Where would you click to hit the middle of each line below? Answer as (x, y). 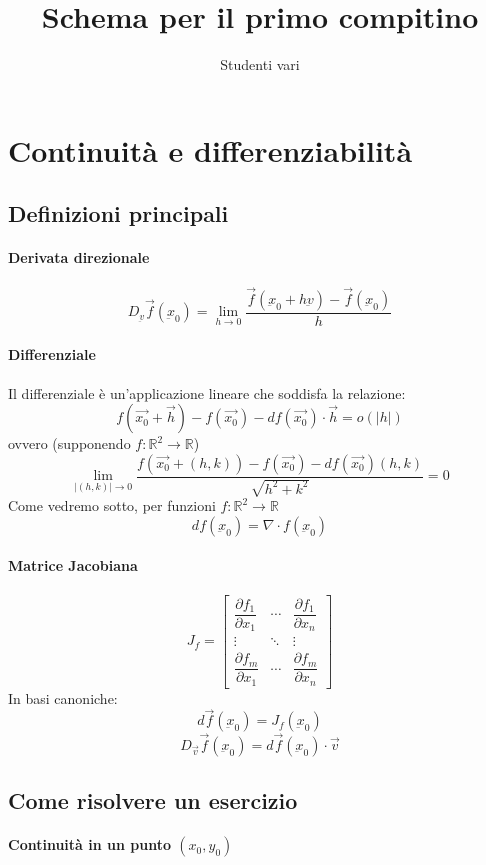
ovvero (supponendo (69, 443)
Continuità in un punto (89, 844)
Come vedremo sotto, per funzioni (112, 505)
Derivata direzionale (79, 257)
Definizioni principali (118, 213)
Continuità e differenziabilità (210, 149)
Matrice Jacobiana (73, 565)
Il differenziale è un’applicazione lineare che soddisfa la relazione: (207, 392)
